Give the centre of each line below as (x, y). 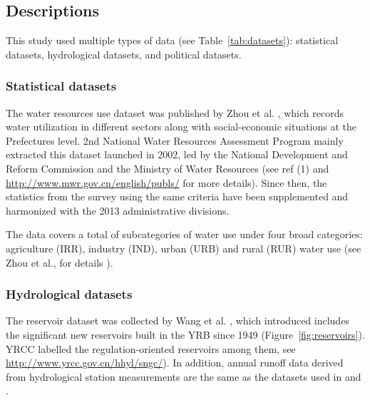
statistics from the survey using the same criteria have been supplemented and (177, 196)
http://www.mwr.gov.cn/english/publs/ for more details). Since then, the (166, 182)
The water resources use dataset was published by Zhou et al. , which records (175, 112)
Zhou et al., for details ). (60, 262)
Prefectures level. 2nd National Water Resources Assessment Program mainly (175, 140)
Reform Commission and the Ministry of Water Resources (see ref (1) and (168, 168)
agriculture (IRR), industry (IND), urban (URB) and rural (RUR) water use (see (184, 248)
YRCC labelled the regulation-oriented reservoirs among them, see (151, 348)
